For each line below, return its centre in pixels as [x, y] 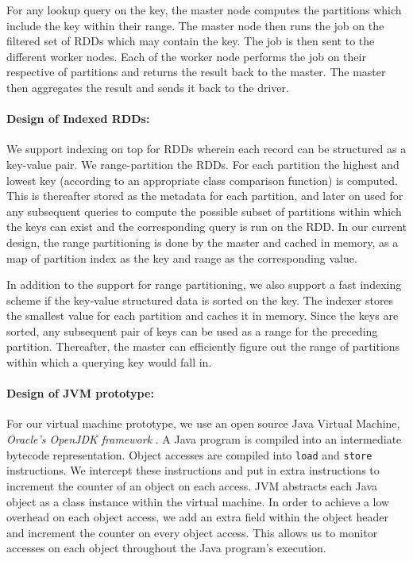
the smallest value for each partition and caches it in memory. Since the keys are [203, 315]
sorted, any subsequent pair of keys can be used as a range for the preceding [192, 330]
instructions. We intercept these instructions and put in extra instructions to [193, 470]
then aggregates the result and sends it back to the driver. [148, 87]
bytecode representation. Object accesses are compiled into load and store [189, 454]
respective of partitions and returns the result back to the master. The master [196, 72]
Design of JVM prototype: [80, 393]
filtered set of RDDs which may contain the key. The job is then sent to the [191, 41]
